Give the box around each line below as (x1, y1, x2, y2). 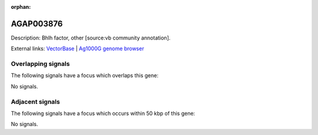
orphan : (11, 4, 31, 10)
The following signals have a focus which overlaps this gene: (11, 72, 159, 79)
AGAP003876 (11, 18, 63, 29)
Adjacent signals (11, 97, 60, 106)
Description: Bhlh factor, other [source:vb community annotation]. (11, 34, 171, 41)
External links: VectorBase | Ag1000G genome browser (11, 45, 144, 52)
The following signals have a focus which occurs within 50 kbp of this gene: (11, 110, 196, 117)
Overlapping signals (11, 60, 70, 68)
